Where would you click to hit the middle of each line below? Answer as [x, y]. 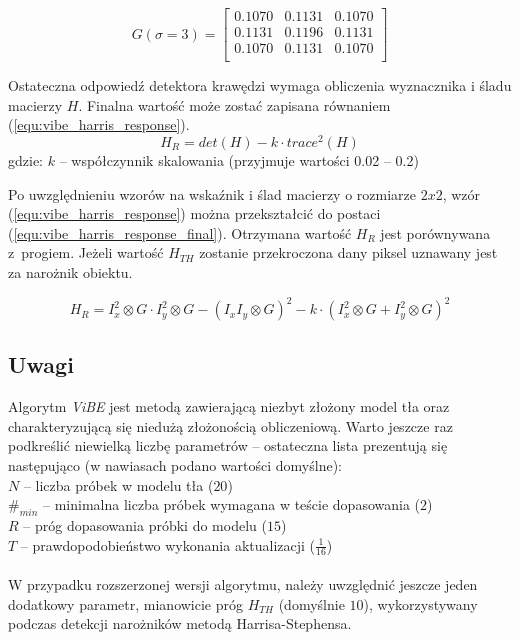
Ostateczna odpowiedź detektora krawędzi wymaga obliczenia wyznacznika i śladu [260, 85]
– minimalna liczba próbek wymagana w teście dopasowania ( [232, 504]
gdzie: [25, 159]
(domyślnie [311, 603]
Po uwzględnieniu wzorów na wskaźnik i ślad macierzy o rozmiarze [212, 193]
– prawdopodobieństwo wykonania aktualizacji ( [168, 544]
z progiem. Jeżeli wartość [86, 252]
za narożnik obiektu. [70, 271]
